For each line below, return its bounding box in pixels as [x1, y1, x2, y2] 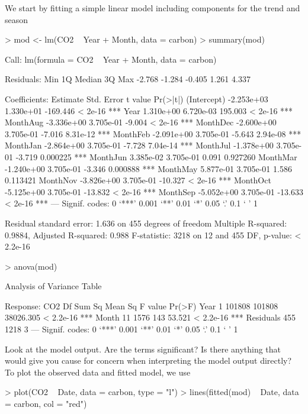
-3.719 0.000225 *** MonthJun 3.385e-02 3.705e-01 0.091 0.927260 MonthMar [15, 150, 297, 163]
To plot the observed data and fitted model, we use [5, 366, 191, 378]
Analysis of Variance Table [5, 280, 102, 292]
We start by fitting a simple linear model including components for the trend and [5, 2, 300, 14]
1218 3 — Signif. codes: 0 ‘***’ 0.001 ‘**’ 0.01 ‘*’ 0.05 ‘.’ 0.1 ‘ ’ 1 [5, 323, 238, 335]
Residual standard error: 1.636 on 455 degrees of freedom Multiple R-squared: [5, 216, 287, 229]
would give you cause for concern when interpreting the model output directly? [5, 354, 292, 367]
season [5, 13, 28, 25]
